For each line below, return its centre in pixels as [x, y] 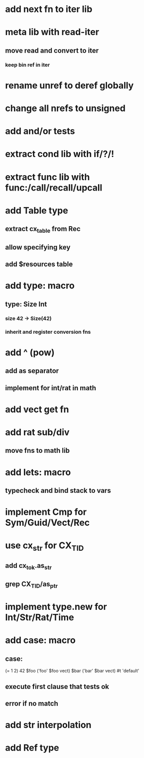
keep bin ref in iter [28, 65]
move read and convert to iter [52, 50]
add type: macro [40, 286]
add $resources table [39, 264]
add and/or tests [40, 131]
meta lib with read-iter [52, 32]
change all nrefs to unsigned [65, 108]
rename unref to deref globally [70, 85]
